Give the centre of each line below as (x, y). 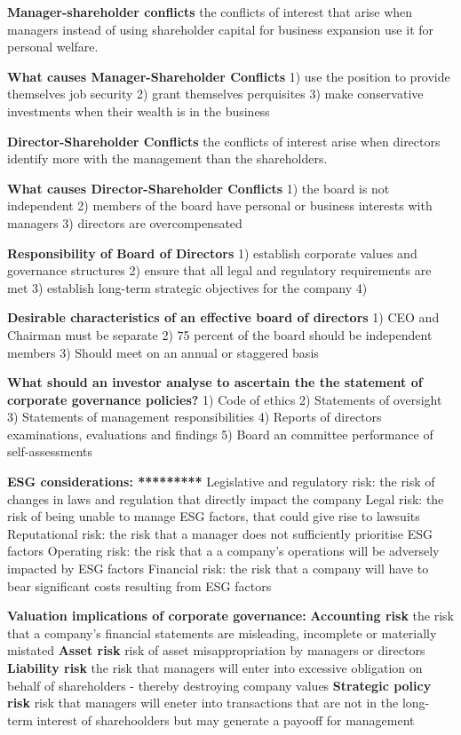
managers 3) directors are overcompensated (125, 222)
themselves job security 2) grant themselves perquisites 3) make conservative (215, 94)
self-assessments (50, 451)
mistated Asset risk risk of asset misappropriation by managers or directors (216, 650)
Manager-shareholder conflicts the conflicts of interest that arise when (210, 12)
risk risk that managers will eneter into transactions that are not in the (203, 703)
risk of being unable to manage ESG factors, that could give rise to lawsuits (214, 516)
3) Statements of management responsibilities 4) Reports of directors (195, 417)
